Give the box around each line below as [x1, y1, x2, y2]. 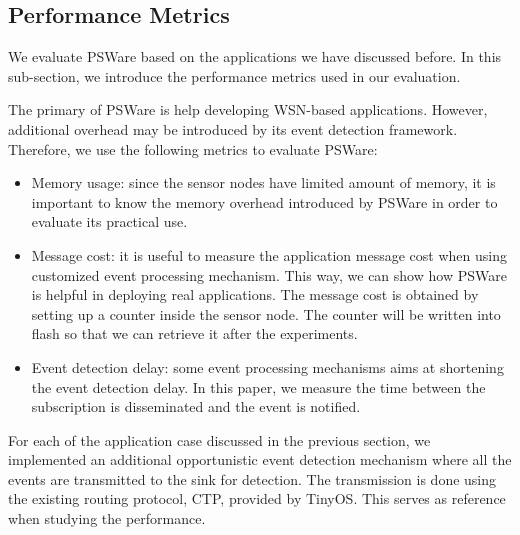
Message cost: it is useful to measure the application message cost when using [31, 244, 507, 265]
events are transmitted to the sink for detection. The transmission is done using [8, 468, 497, 489]
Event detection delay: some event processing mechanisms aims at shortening [31, 356, 504, 377]
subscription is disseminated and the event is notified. [31, 396, 361, 417]
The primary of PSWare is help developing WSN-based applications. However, [8, 99, 488, 120]
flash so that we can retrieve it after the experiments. [31, 323, 358, 344]
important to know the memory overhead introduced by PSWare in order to [31, 191, 498, 212]
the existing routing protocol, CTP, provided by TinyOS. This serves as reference [8, 488, 506, 509]
